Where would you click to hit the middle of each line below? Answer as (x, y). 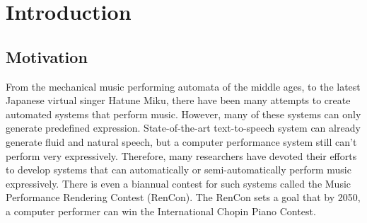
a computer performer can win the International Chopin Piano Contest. (161, 211)
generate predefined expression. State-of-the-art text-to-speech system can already (183, 128)
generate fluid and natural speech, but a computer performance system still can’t (181, 141)
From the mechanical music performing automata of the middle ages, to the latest (183, 86)
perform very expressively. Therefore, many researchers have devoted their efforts (181, 155)
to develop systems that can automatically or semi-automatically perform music (179, 170)
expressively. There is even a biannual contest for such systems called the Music (179, 183)
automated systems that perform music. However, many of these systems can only (183, 114)
